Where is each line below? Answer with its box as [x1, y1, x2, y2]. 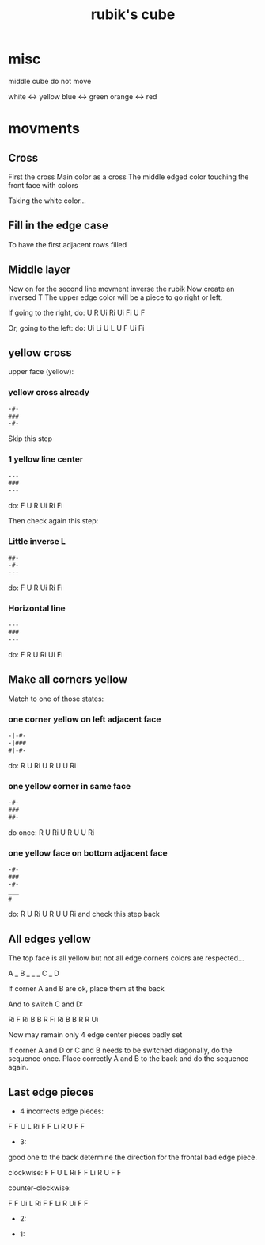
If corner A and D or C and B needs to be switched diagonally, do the [8, 1045, 233, 1055]
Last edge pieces [8, 1085, 95, 1099]
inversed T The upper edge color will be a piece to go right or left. [8, 292, 223, 302]
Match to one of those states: [8, 694, 104, 703]
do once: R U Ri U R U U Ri [8, 827, 95, 837]
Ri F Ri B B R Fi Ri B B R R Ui [8, 1015, 99, 1025]
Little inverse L [8, 536, 66, 547]
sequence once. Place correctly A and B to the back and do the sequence [8, 1054, 249, 1063]
